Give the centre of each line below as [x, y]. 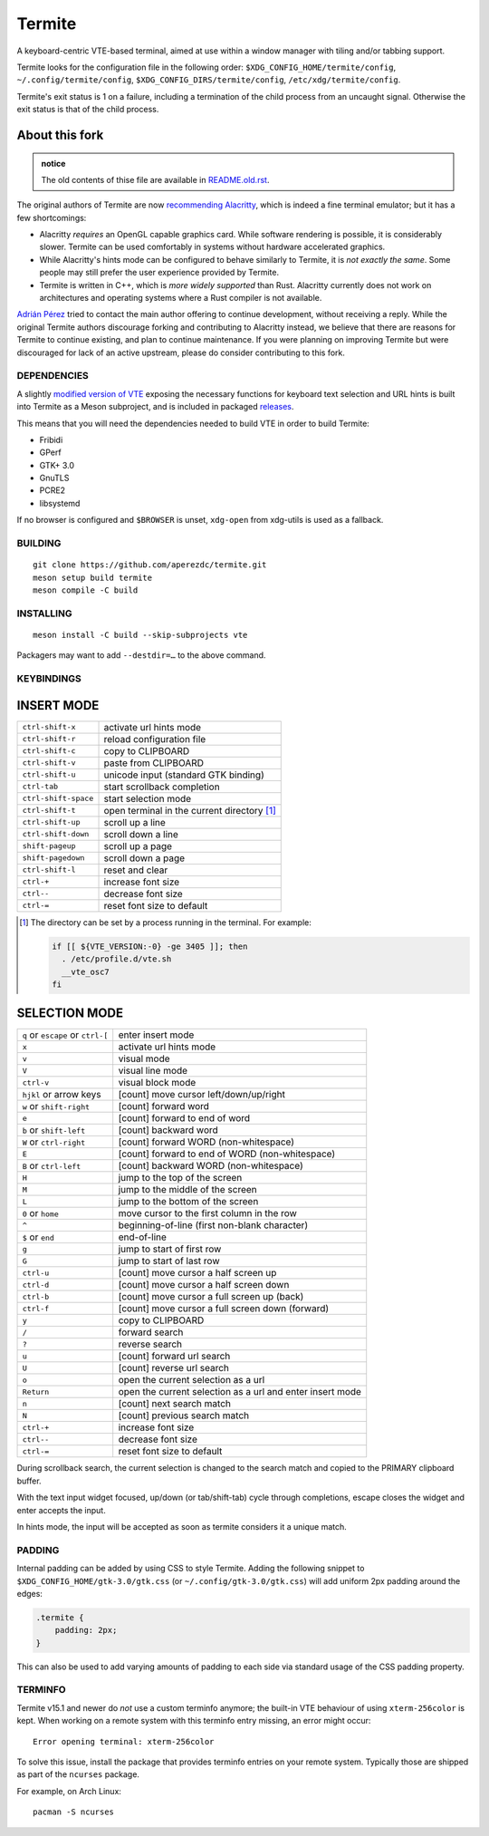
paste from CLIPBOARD [153, 763]
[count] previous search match [183, 1416]
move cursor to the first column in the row [208, 1213]
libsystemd [60, 503]
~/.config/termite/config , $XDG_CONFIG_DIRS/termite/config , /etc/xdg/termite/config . [209, 80]
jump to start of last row [169, 1261]
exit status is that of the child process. [88, 110]
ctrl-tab [40, 787]
